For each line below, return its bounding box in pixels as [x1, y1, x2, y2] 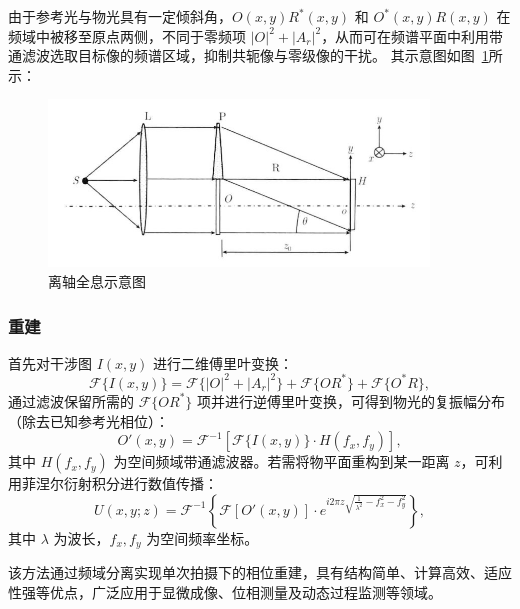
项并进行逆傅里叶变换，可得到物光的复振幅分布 [197, 390, 506, 411]
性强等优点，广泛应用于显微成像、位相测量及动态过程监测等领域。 [8, 581, 442, 602]
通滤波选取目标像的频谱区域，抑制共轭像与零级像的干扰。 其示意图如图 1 [8, 45, 489, 66]
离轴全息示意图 [48, 271, 146, 292]
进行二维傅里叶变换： [153, 352, 294, 373]
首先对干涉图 [8, 352, 92, 373]
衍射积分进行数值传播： [63, 473, 218, 494]
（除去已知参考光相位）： [8, 410, 169, 431]
